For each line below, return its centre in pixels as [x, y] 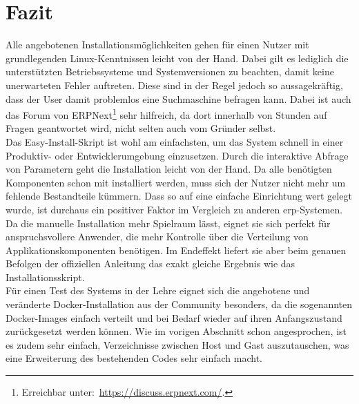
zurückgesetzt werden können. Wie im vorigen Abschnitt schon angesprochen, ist [176, 331]
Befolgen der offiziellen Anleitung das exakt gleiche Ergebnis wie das [151, 263]
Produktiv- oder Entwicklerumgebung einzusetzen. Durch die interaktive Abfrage [177, 155]
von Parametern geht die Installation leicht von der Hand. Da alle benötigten [169, 169]
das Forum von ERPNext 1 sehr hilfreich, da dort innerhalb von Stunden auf [166, 114]
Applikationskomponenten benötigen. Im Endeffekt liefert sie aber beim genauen [176, 250]
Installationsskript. [45, 277]
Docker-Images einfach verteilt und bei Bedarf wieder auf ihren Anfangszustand [174, 317]
